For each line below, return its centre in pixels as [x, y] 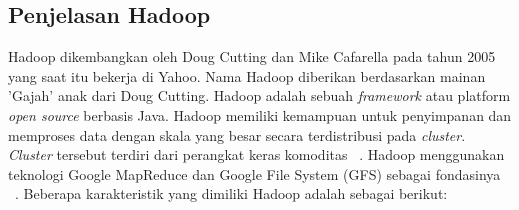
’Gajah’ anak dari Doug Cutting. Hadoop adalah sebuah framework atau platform [259, 95]
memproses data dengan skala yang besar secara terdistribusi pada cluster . [237, 134]
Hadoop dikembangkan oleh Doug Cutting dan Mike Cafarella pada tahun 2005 [252, 56]
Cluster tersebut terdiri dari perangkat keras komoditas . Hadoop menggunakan [256, 154]
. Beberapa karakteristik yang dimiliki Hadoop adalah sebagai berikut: [231, 193]
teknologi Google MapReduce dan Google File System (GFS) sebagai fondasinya [254, 173]
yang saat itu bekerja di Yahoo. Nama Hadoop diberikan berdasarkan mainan [247, 75]
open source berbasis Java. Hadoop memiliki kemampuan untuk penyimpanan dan [260, 114]
